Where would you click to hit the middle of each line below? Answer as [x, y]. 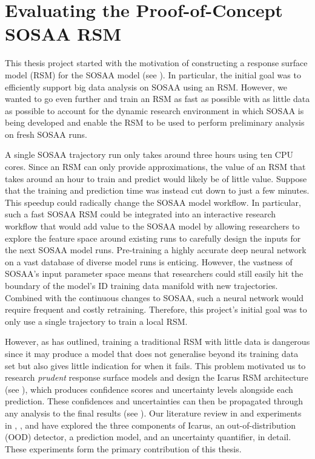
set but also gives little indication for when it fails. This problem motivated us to [155, 365]
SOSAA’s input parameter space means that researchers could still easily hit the [154, 274]
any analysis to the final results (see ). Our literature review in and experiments [153, 413]
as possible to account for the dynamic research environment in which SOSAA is [154, 110]
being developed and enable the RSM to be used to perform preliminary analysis [155, 122]
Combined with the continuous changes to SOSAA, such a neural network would [154, 297]
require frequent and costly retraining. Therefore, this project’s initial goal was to [156, 309]
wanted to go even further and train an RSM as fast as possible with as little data [157, 99]
